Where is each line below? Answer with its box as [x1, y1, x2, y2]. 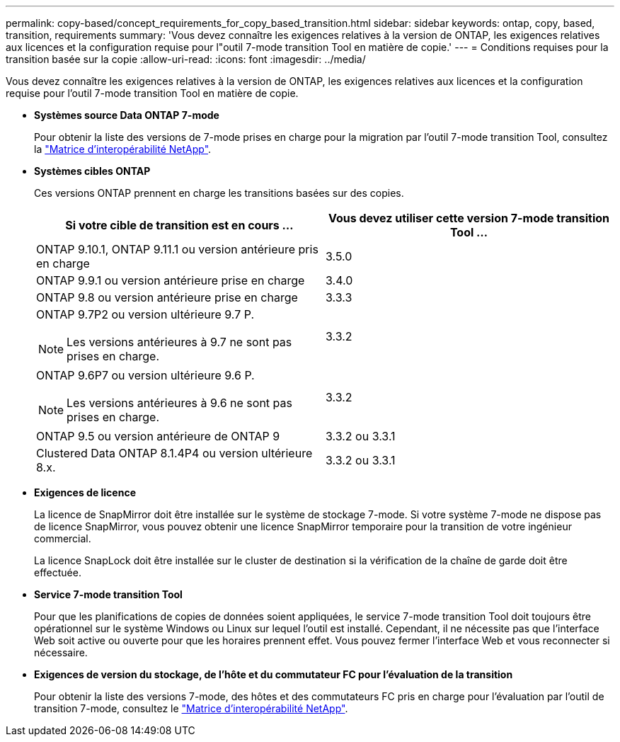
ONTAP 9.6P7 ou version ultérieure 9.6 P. [36, 368, 255, 382]
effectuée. [34, 566, 81, 578]
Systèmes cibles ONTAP [34, 165, 151, 177]
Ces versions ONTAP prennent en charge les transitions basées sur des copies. [34, 187, 404, 199]
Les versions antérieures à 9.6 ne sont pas [67, 396, 292, 410]
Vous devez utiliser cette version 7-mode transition [328, 211, 610, 225]
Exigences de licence [34, 486, 136, 498]
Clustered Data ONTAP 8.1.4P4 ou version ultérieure [36, 446, 313, 460]
